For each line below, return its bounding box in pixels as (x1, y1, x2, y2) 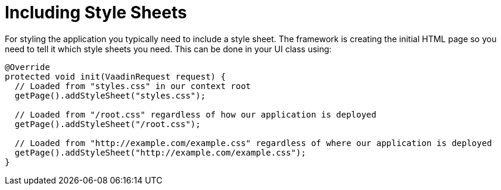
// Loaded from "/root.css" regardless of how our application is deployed (14, 109, 376, 119)
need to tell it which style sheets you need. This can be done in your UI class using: (5, 43, 332, 54)
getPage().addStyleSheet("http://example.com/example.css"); (14, 147, 306, 157)
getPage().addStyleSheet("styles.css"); (14, 90, 206, 100)
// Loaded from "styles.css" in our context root (14, 81, 251, 91)
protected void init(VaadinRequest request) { (5, 71, 226, 81)
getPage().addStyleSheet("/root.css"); (14, 119, 201, 129)
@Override (5, 62, 50, 72)
